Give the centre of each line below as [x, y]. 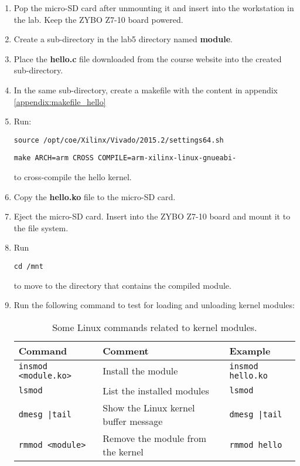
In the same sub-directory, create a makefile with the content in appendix [146, 90]
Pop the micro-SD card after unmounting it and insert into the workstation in [154, 8]
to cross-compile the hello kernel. [73, 177]
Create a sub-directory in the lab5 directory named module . [123, 39]
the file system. [41, 227]
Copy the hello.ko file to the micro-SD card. [95, 196]
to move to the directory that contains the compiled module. [122, 285]
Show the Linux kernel [149, 407]
